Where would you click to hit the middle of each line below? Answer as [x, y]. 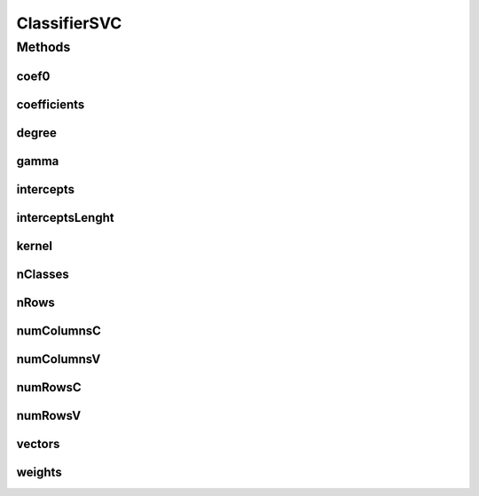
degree [37, 133]
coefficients [51, 104]
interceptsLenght [65, 217]
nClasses [43, 274]
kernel [35, 245]
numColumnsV [59, 359]
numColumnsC [59, 331]
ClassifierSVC [69, 23]
